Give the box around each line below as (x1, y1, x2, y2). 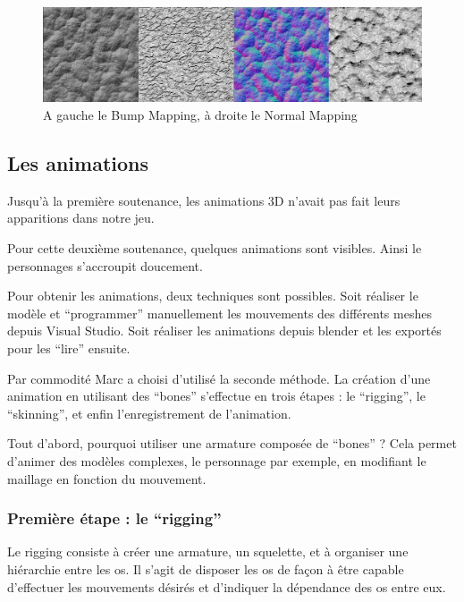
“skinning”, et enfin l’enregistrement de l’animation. (7, 403, 291, 422)
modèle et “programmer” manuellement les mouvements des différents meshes (7, 303, 432, 322)
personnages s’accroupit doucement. (7, 256, 203, 275)
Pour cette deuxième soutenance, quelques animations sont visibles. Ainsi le (7, 238, 422, 257)
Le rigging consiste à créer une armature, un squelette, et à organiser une (7, 542, 409, 561)
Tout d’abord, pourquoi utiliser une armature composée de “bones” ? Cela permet (7, 434, 457, 453)
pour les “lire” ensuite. (7, 338, 131, 357)
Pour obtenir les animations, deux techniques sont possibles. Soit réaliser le (7, 286, 418, 305)
